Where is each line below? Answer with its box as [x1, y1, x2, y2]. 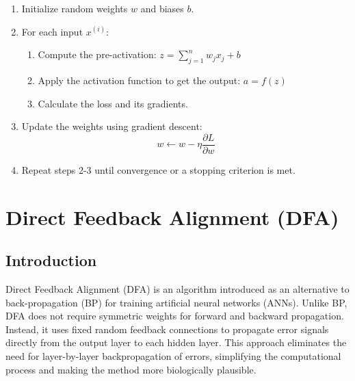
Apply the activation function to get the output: [38, 73, 241, 87]
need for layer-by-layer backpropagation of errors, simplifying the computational [5, 348, 341, 363]
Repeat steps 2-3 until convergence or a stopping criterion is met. [21, 162, 295, 176]
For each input [21, 24, 83, 38]
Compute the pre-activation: [38, 47, 157, 62]
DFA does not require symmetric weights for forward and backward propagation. [5, 308, 344, 323]
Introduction [5, 250, 97, 271]
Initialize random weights [21, 1, 128, 15]
